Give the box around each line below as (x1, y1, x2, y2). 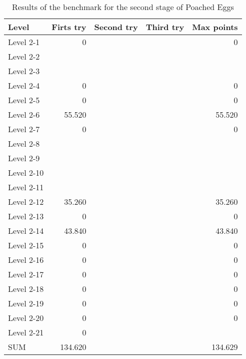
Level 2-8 (8, 138, 40, 149)
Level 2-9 (8, 152, 40, 164)
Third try (145, 21, 184, 33)
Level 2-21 (8, 326, 44, 338)
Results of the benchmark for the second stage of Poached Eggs (11, 1, 234, 13)
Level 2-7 (8, 123, 40, 135)
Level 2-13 (8, 210, 44, 222)
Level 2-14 (8, 225, 44, 236)
